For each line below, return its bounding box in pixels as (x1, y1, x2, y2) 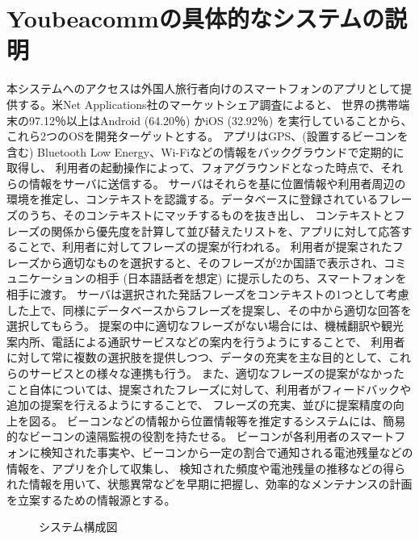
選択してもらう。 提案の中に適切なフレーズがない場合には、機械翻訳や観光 (6, 317, 404, 334)
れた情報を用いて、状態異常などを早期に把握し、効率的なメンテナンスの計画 (6, 475, 413, 492)
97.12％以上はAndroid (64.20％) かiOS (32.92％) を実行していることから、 (28, 111, 413, 128)
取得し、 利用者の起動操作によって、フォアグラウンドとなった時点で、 (6, 159, 381, 176)
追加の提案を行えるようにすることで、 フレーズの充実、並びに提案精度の (6, 396, 393, 413)
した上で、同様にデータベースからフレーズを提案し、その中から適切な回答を (6, 301, 413, 318)
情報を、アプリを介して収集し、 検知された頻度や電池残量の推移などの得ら (6, 459, 406, 476)
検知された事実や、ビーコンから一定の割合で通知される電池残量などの (40, 443, 413, 460)
